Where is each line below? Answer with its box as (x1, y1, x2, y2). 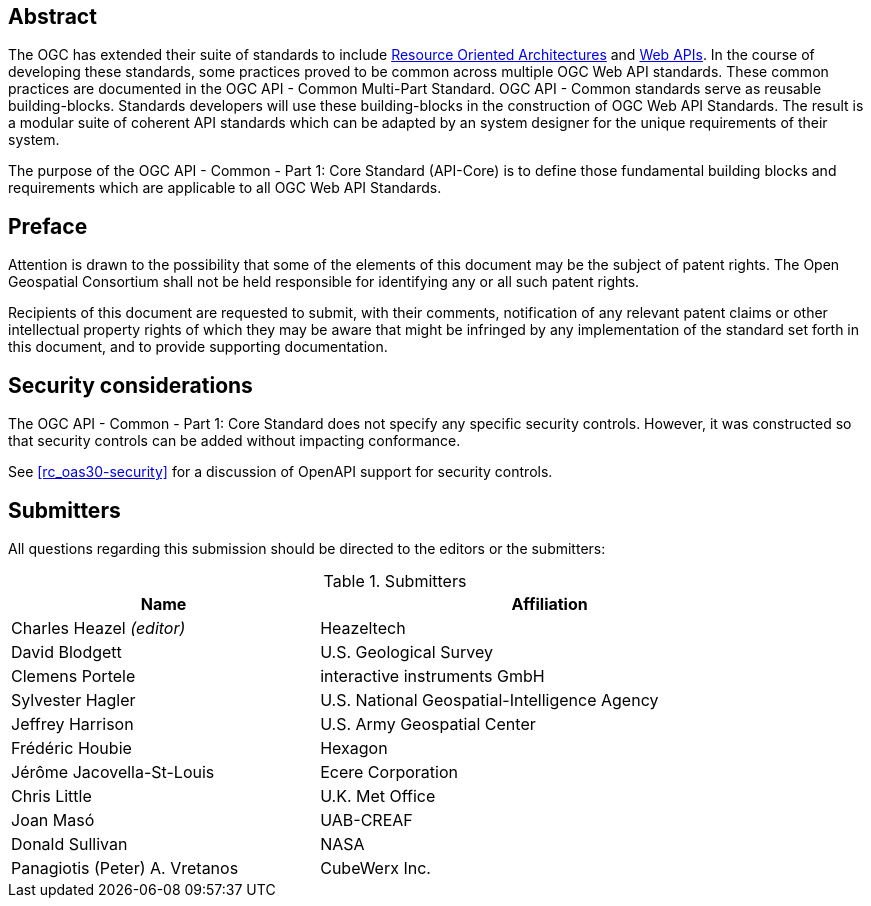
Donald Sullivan (11, 833, 128, 854)
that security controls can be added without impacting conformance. (8, 432, 461, 450)
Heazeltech (320, 617, 406, 638)
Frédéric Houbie (11, 737, 132, 758)
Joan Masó (11, 809, 95, 830)
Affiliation (511, 593, 588, 614)
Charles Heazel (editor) (11, 617, 186, 638)
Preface (8, 213, 88, 239)
